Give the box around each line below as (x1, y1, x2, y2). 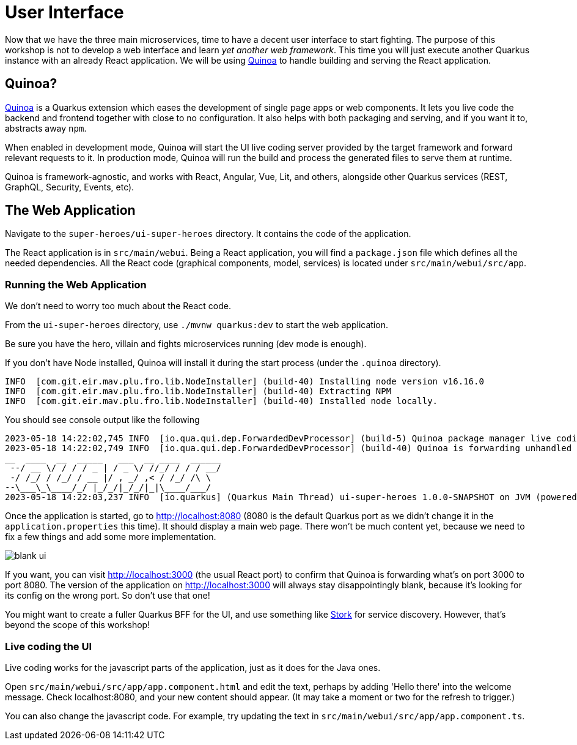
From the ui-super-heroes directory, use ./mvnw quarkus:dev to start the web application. (5, 320, 388, 331)
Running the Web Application (5, 278, 147, 291)
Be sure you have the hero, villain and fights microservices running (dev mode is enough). (5, 339, 367, 350)
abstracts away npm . (5, 122, 87, 133)
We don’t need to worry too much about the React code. (5, 301, 231, 312)
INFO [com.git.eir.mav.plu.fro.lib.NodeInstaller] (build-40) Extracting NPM (5, 386, 392, 397)
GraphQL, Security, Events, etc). (5, 181, 134, 192)
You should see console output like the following (5, 414, 200, 425)
